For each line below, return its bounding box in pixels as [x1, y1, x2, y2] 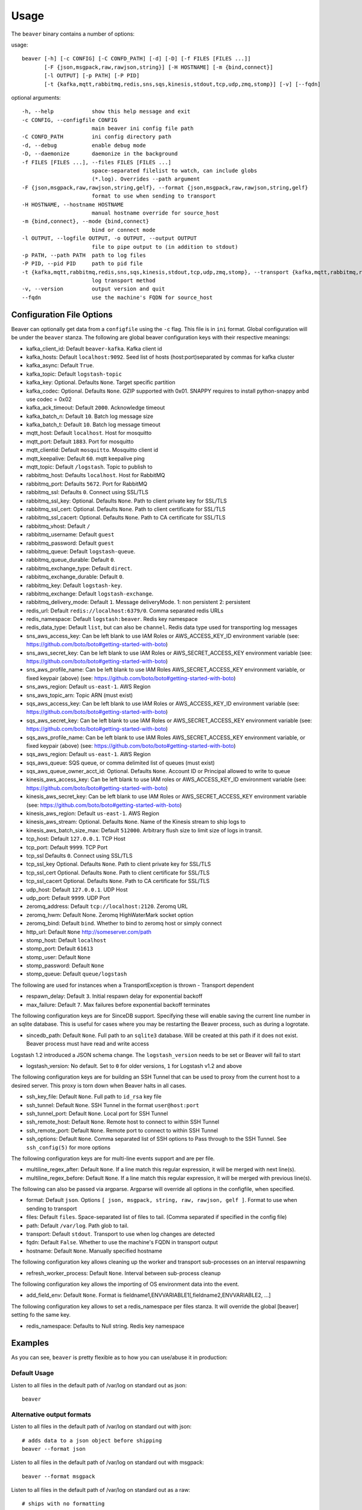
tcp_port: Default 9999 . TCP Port [26, 843, 108, 851]
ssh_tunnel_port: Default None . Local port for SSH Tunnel [26, 1110, 168, 1117]
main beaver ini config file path [91, 125, 194, 132]
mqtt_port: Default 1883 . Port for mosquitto [26, 438, 134, 445]
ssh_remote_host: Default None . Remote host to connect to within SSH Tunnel [26, 1118, 220, 1126]
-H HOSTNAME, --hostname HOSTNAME [22, 201, 124, 208]
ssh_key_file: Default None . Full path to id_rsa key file [26, 1093, 162, 1100]
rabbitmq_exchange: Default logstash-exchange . [26, 590, 154, 597]
